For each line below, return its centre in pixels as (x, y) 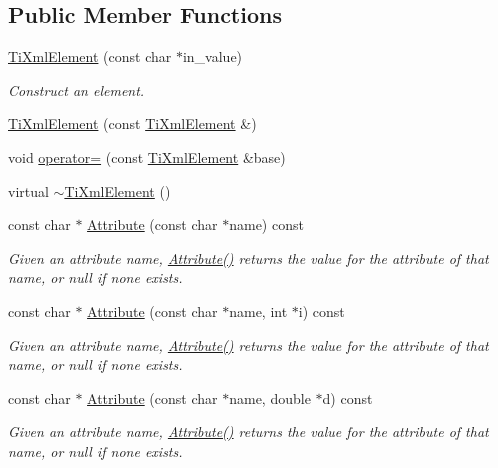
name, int (258, 310)
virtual (28, 190)
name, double (270, 397)
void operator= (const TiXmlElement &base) (147, 156)
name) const (266, 224)
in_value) (212, 56)
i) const (321, 310)
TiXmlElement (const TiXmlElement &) (132, 123)
